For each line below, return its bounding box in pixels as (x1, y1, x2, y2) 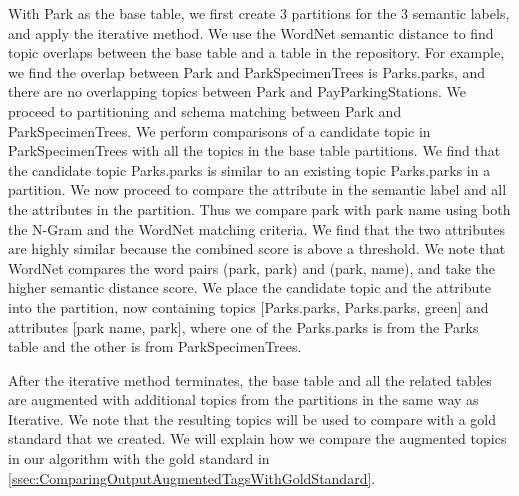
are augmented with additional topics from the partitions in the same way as (8, 389, 479, 410)
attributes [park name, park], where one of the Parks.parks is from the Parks (8, 316, 479, 337)
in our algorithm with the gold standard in (8, 448, 270, 469)
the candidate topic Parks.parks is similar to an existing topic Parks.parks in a (8, 159, 491, 180)
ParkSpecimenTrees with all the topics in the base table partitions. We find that (8, 140, 501, 161)
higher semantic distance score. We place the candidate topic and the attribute (8, 277, 491, 298)
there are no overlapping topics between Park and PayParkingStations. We (8, 81, 466, 102)
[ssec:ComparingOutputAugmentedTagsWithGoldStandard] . (8, 467, 376, 488)
